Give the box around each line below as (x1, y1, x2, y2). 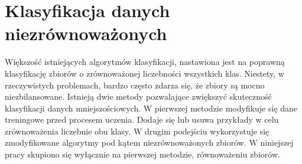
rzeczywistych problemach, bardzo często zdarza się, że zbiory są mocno (5, 78, 265, 91)
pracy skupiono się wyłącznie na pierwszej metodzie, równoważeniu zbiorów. (5, 148, 280, 160)
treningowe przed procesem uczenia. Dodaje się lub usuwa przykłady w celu (5, 113, 279, 126)
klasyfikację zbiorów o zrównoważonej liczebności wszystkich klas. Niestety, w (5, 67, 284, 79)
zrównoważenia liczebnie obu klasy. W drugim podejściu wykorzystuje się (5, 124, 269, 137)
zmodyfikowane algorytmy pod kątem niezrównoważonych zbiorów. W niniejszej (5, 136, 294, 149)
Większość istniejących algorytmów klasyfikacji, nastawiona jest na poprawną (5, 55, 285, 68)
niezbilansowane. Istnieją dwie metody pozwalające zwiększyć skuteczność (5, 90, 272, 103)
